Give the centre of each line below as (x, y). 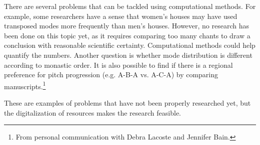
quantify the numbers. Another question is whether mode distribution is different (128, 55)
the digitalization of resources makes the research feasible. (93, 112)
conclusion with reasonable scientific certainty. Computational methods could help (130, 45)
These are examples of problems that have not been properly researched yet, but (127, 103)
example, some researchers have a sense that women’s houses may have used (121, 16)
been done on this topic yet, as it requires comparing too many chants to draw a (127, 35)
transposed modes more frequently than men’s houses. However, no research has (127, 26)
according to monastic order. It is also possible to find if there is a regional (118, 65)
